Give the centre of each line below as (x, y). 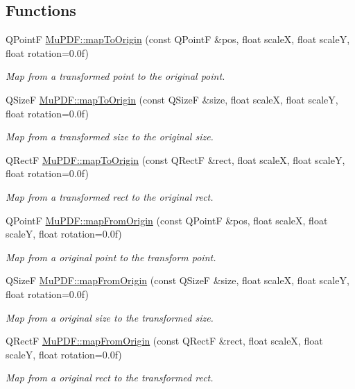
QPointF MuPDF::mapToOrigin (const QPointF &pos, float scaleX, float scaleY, (178, 39)
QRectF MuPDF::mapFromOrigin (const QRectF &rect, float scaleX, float (164, 341)
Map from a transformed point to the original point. (115, 76)
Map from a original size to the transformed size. (110, 317)
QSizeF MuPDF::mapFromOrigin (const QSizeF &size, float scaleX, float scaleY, (177, 280)
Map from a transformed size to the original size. (110, 136)
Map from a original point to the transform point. (111, 257)
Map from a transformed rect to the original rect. (110, 196)
